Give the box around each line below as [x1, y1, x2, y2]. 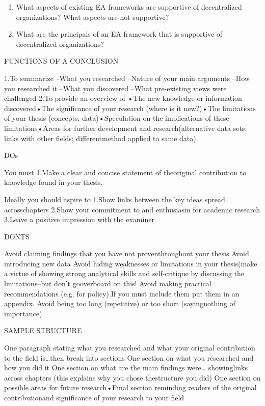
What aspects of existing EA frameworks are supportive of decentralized [16, 2, 242, 12]
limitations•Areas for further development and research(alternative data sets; [4, 122, 247, 133]
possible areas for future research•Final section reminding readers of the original [4, 382, 257, 393]
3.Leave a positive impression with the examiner [4, 214, 154, 225]
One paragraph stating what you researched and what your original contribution [4, 342, 255, 353]
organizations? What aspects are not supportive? [16, 11, 169, 22]
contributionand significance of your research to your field [4, 392, 184, 402]
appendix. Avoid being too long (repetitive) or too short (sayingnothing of [4, 298, 235, 309]
